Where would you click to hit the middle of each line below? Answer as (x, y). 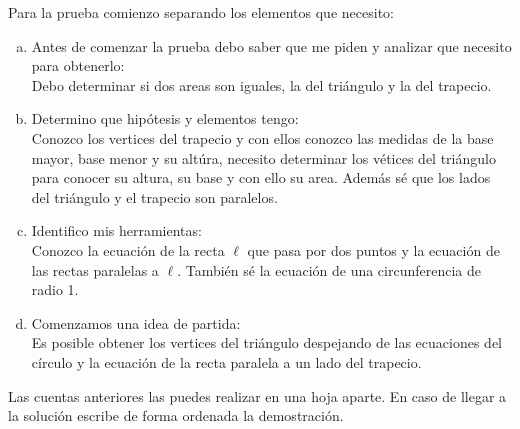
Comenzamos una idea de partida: (136, 322)
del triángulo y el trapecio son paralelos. (154, 196)
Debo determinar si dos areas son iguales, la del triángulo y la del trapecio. (261, 84)
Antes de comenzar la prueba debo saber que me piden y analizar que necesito (271, 45)
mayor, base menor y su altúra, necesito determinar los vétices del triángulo (263, 157)
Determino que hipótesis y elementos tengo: (165, 118)
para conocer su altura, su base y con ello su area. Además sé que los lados (261, 177)
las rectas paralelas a (95, 269)
